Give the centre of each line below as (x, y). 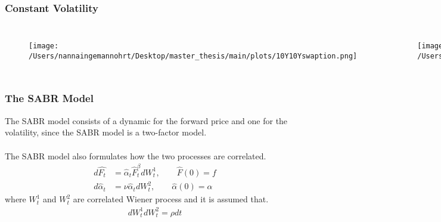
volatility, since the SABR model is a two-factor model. (106, 132)
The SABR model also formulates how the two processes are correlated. (136, 155)
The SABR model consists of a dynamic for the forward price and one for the (146, 120)
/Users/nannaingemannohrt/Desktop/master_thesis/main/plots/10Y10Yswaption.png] (193, 56)
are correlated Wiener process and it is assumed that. (171, 199)
